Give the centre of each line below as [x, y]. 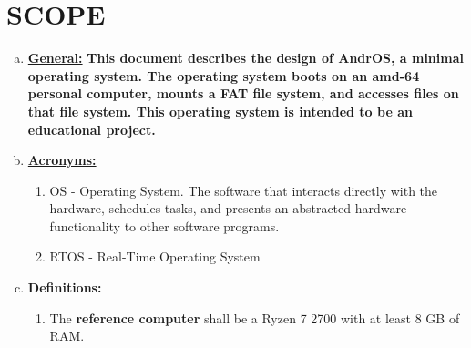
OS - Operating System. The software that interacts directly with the [244, 190]
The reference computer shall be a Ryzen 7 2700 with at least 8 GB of [255, 317]
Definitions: [65, 287]
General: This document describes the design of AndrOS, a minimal [246, 58]
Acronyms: [62, 160]
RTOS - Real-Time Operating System [155, 256]
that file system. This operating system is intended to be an [220, 111]
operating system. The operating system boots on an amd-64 [224, 75]
